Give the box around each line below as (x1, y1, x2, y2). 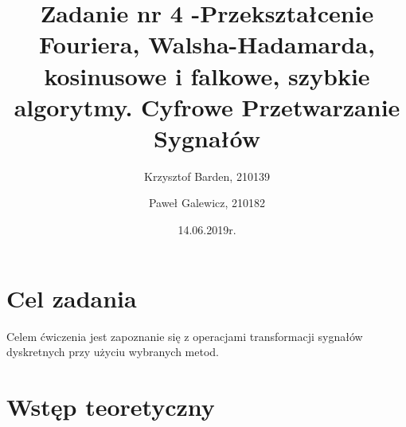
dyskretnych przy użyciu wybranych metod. (6, 343, 219, 360)
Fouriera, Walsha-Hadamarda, (39, 28, 375, 61)
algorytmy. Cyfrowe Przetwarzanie (14, 90, 400, 123)
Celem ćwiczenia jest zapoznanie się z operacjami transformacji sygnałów (6, 327, 363, 344)
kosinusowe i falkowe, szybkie (44, 59, 370, 92)
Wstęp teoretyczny (6, 390, 215, 422)
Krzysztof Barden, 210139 (144, 167, 270, 184)
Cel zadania (6, 281, 137, 314)
